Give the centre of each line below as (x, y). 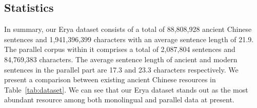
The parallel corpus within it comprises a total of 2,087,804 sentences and (120, 49)
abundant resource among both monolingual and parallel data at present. (119, 100)
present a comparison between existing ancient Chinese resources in (110, 79)
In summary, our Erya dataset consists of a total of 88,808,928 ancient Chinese (128, 29)
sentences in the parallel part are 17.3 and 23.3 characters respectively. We (121, 69)
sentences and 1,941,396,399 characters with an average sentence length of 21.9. (129, 39)
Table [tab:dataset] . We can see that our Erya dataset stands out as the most (126, 89)
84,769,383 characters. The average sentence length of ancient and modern (121, 59)
